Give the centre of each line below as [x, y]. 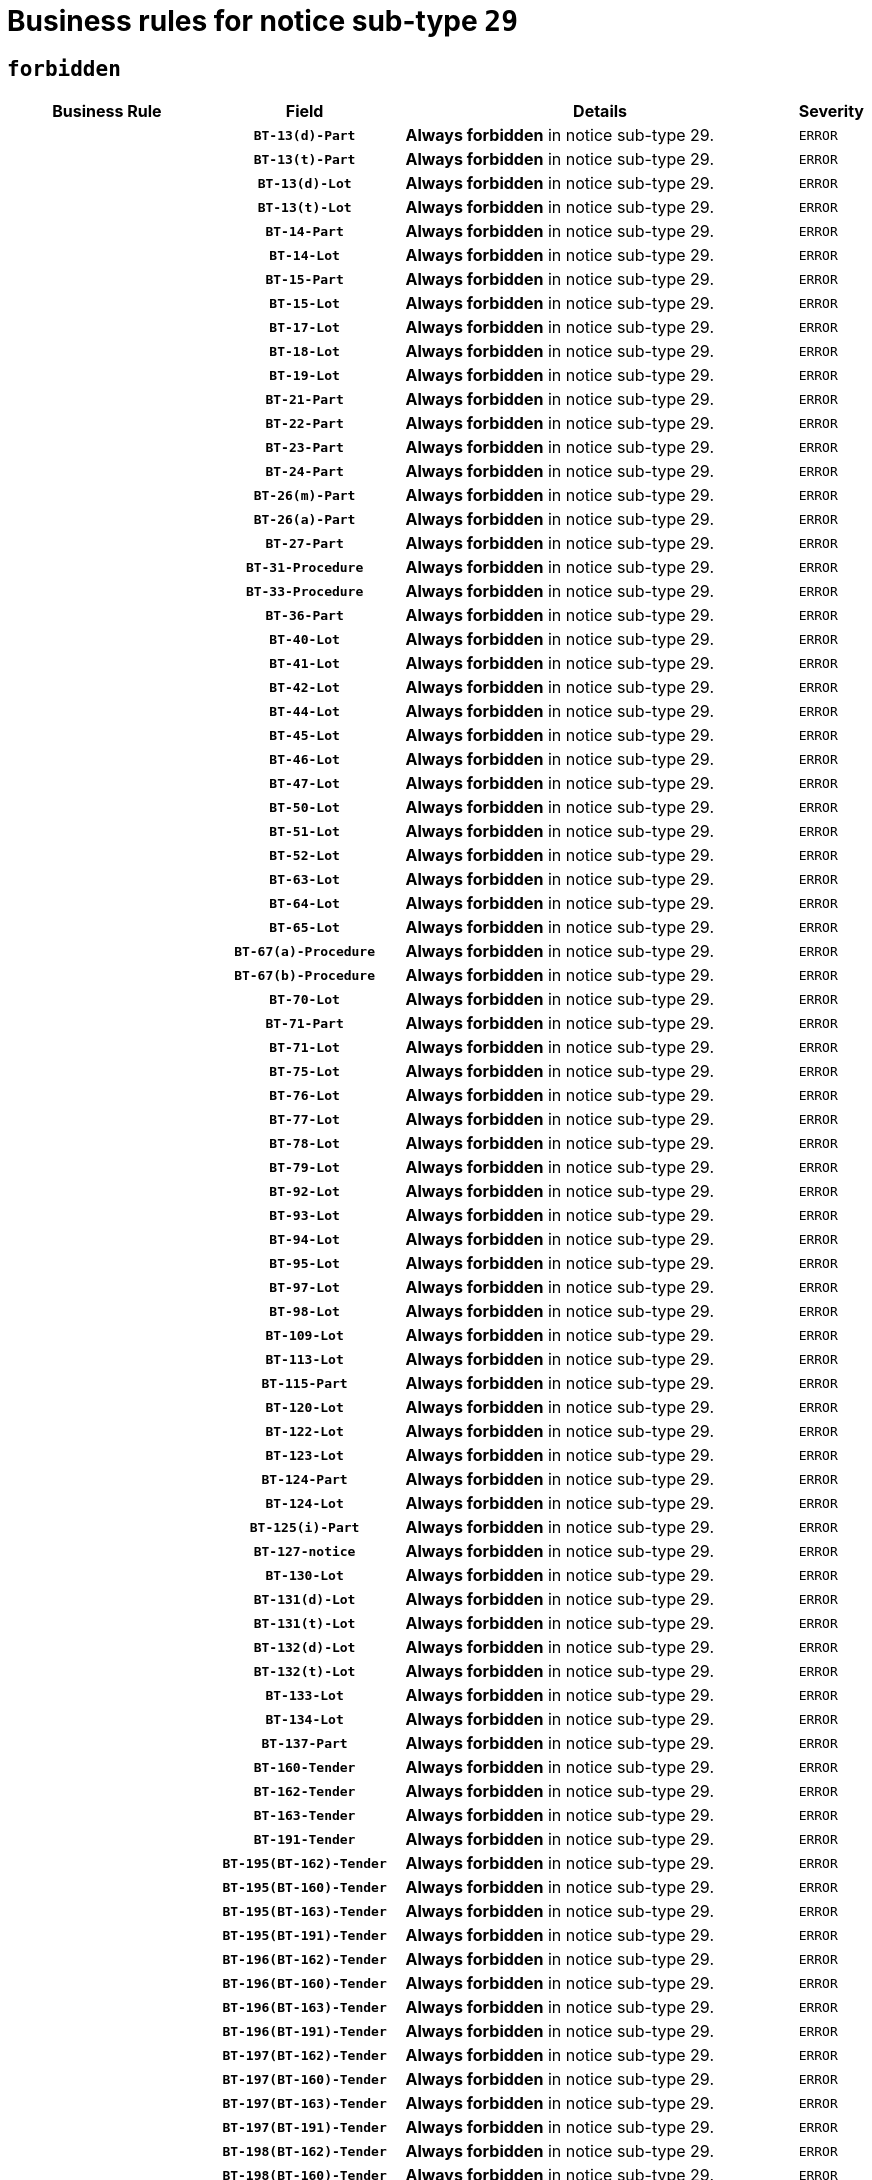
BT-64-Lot [304, 903]
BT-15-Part [304, 279]
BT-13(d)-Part [304, 135]
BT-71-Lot [304, 1047]
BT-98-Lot [304, 1311]
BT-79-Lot [304, 1167]
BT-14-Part [304, 231]
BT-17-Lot [304, 327]
